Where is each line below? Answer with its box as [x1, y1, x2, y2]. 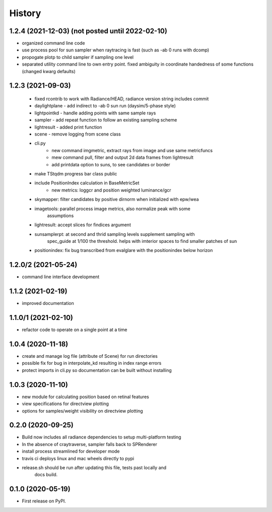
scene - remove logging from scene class [34, 131, 121, 137]
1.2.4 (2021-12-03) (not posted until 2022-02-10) [9, 27, 167, 35]
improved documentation [22, 300, 74, 306]
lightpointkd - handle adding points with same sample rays [34, 110, 156, 116]
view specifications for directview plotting [22, 401, 109, 407]
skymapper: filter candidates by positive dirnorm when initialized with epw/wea [34, 197, 199, 203]
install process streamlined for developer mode [22, 449, 120, 455]
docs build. [34, 472, 58, 478]
